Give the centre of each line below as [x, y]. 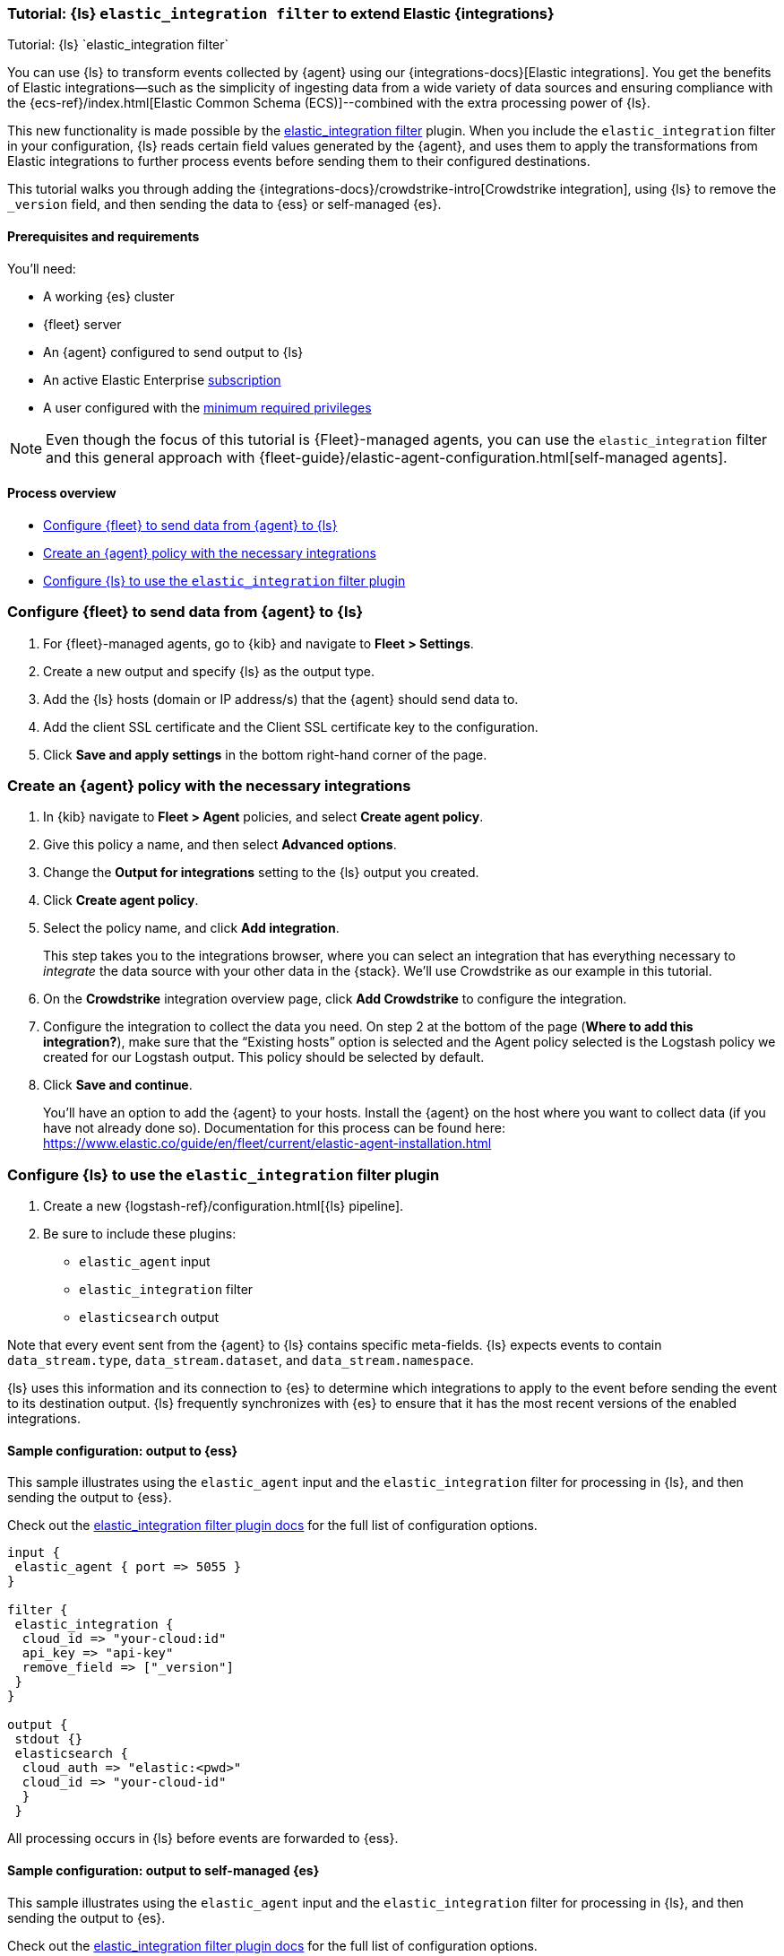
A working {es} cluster [109, 296]
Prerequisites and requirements [103, 236]
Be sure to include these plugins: [140, 1234]
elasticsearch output [149, 1317]
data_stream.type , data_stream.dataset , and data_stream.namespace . [241, 1361]
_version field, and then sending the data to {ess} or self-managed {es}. [224, 204]
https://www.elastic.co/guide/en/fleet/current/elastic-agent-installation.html [267, 1143]
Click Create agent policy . [121, 900]
